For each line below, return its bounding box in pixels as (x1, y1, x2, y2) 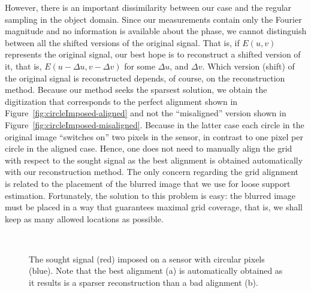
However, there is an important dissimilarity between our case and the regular (5, 1, 292, 13)
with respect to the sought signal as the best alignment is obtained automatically (5, 153, 303, 166)
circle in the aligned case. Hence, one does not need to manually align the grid (5, 142, 292, 155)
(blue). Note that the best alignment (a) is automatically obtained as (29, 264, 283, 277)
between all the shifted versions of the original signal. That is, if (5, 36, 240, 49)
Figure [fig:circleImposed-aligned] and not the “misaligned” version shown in (5, 107, 286, 119)
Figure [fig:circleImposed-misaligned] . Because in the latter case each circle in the (5, 118, 304, 131)
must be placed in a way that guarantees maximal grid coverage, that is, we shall (5, 201, 303, 213)
